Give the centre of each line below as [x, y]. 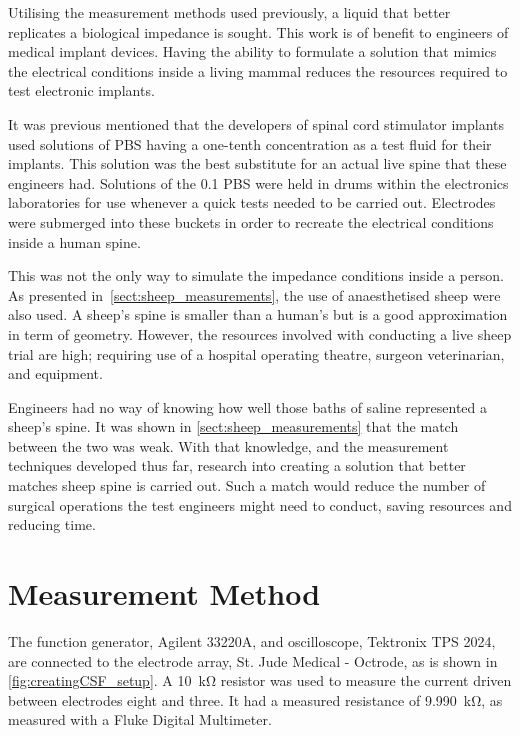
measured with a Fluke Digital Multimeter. [140, 719]
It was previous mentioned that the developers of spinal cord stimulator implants [256, 123]
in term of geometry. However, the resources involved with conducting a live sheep [260, 333]
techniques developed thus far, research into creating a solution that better [237, 465]
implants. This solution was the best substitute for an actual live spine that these [257, 163]
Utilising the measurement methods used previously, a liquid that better [229, 12]
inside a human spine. [74, 241]
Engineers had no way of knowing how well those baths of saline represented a [248, 406]
